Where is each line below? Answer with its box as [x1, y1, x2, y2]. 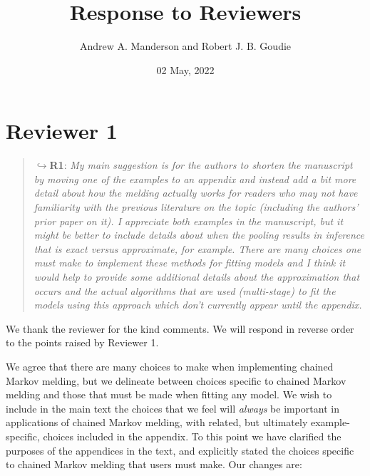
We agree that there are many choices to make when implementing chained [6, 358, 334, 373]
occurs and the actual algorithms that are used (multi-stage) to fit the [34, 283, 336, 298]
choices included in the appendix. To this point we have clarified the [43, 428, 341, 443]
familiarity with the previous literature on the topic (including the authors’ [34, 200, 359, 214]
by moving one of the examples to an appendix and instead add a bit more [34, 171, 356, 186]
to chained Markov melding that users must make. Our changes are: [6, 457, 302, 472]
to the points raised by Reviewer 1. [6, 335, 159, 350]
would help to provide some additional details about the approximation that [34, 269, 360, 284]
